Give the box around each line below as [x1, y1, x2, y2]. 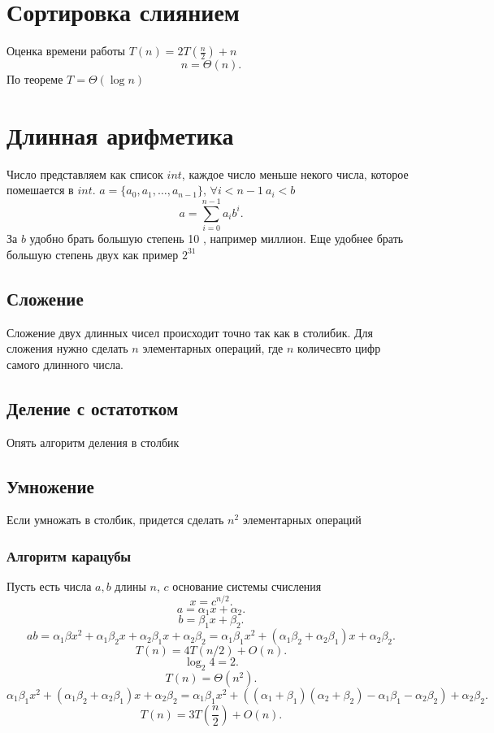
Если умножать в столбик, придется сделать [6, 511, 224, 528]
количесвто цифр [297, 340, 381, 357]
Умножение [6, 473, 94, 498]
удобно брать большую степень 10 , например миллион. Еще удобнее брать [29, 230, 404, 247]
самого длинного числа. [6, 355, 123, 372]
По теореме [6, 71, 63, 88]
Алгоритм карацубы [6, 545, 132, 566]
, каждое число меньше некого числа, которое [181, 165, 409, 182]
